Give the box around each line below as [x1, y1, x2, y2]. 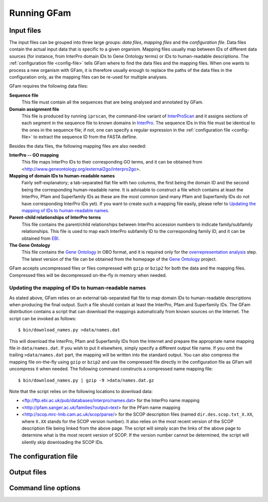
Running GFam [9, 7, 71, 18]
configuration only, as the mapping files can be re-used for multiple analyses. [9, 74, 168, 80]
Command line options [9, 484, 81, 492]
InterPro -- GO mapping [9, 152, 59, 158]
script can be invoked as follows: [9, 315, 76, 322]
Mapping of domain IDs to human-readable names [9, 173, 115, 179]
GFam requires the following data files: [9, 83, 88, 89]
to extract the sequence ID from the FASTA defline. [33, 134, 137, 140]
